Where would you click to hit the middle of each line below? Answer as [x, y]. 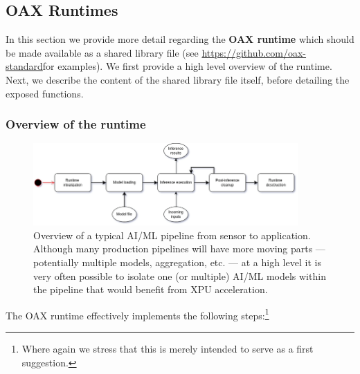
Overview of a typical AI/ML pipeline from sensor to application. [172, 235]
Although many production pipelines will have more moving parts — [179, 249]
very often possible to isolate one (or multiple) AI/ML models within [180, 275]
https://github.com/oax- [254, 52]
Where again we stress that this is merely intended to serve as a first [168, 348]
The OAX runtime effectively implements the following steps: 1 [137, 314]
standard [24, 66]
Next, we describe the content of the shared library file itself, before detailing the [178, 79]
